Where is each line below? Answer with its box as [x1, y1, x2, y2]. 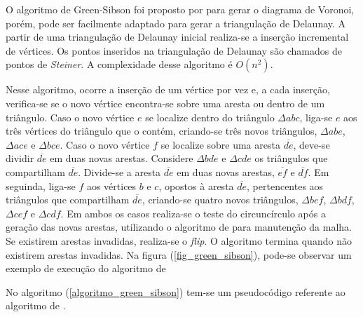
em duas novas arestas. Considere [50, 151, 193, 166]
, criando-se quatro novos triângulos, [142, 192, 299, 207]
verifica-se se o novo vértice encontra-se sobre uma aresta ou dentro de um [6, 95, 325, 110]
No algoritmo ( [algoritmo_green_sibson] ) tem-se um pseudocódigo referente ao [6, 284, 345, 299]
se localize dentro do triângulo [145, 109, 275, 124]
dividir [6, 151, 34, 166]
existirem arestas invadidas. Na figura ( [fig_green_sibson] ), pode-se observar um [6, 247, 352, 262]
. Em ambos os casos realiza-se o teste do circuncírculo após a [60, 205, 326, 220]
